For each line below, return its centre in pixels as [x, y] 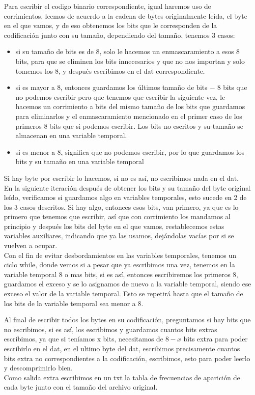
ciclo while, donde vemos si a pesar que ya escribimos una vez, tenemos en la [120, 265]
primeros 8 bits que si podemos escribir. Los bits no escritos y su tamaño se [129, 126]
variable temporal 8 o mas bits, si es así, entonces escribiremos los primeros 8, [121, 274]
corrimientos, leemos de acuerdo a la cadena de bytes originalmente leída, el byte [126, 15]
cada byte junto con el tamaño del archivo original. [81, 387]
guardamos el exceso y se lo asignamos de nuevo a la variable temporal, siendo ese [127, 284]
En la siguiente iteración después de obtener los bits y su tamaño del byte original [127, 187]
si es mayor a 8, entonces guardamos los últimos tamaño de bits [112, 87]
